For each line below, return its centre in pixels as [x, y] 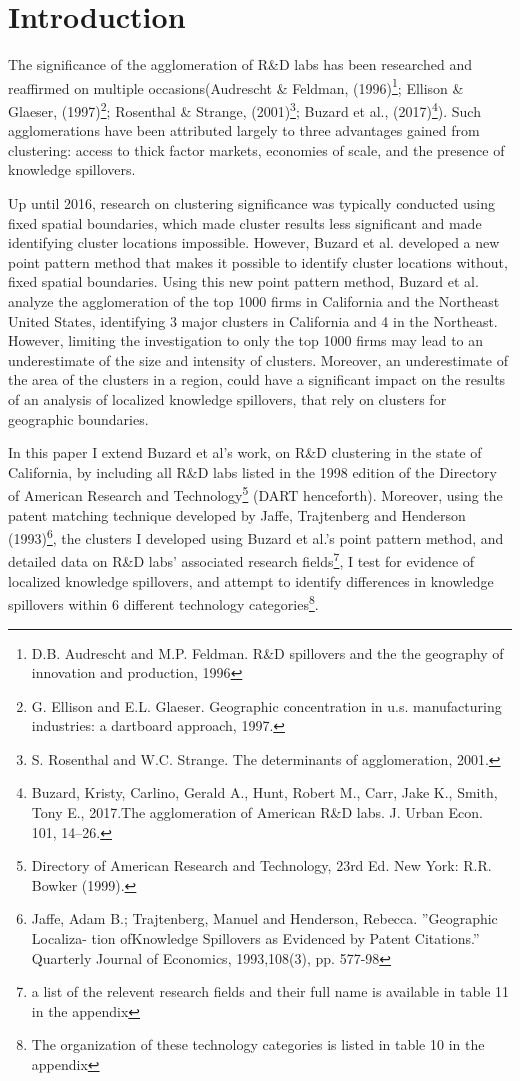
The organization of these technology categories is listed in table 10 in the [258, 1044]
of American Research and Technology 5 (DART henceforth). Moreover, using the [255, 493]
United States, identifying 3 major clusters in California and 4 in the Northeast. [253, 320]
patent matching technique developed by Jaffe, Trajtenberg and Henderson [237, 514]
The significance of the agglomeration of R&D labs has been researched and [240, 64]
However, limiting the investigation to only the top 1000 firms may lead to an [246, 340]
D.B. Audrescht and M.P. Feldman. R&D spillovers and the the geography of [267, 652]
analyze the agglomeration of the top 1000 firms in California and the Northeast [254, 300]
